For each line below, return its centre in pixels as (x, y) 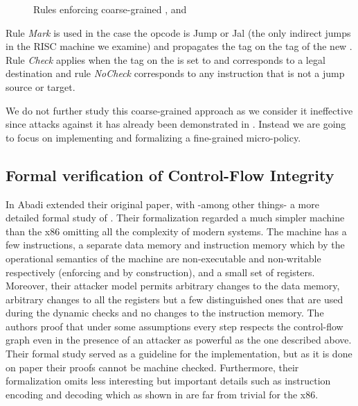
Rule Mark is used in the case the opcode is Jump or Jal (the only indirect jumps (178, 32)
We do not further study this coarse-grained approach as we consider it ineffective (179, 110)
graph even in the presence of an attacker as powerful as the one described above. (179, 340)
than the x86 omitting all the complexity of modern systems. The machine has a (176, 231)
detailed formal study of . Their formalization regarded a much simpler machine (175, 218)
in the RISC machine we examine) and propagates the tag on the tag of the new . (179, 46)
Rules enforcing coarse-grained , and (110, 9)
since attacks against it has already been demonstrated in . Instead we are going (176, 124)
